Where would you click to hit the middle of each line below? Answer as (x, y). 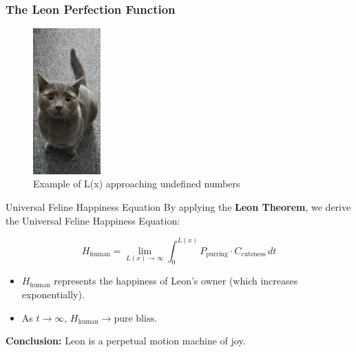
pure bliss (134, 319)
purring (217, 255)
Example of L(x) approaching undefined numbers (137, 184)
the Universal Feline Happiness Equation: (93, 220)
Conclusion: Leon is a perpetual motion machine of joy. (126, 341)
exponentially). (53, 294)
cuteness (253, 255)
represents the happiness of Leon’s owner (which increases (176, 281)
